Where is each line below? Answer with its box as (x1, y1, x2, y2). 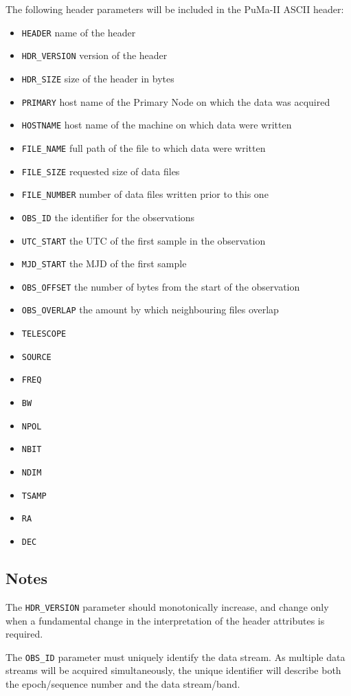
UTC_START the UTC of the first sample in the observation (21, 233, 266, 247)
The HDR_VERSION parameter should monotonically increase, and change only (5, 599, 329, 614)
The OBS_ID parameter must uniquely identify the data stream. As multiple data (5, 649, 346, 664)
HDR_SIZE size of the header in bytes (21, 71, 174, 85)
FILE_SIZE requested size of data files (21, 164, 180, 178)
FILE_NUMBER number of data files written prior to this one (21, 187, 269, 201)
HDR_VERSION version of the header (21, 48, 168, 63)
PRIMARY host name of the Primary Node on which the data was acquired (21, 94, 330, 109)
